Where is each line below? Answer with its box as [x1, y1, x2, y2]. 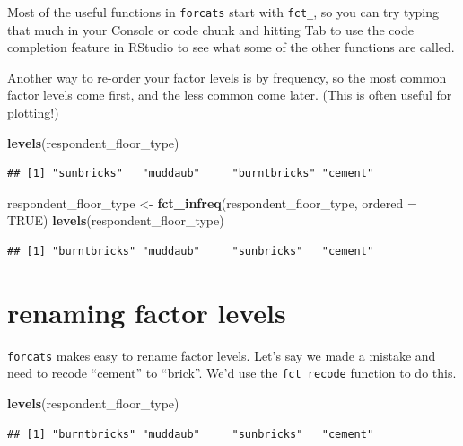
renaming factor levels [7, 293, 286, 330]
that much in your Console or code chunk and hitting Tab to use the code [7, 20, 414, 39]
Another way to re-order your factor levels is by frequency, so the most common [7, 67, 447, 86]
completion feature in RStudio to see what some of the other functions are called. [7, 38, 455, 57]
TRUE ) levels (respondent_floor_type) [7, 211, 224, 230]
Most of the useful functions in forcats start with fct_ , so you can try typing [7, 3, 439, 21]
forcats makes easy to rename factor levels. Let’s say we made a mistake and [7, 345, 436, 364]
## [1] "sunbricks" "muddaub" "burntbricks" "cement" [7, 167, 374, 180]
